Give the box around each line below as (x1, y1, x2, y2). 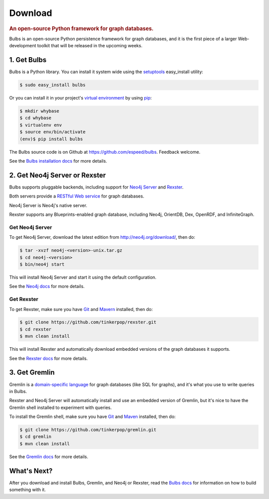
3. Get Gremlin (9, 368, 55, 377)
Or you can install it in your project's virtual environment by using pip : (9, 95, 152, 101)
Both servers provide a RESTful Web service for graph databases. (9, 193, 144, 199)
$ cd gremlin (19, 434, 52, 440)
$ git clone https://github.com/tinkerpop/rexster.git (19, 319, 156, 325)
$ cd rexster (19, 326, 52, 332)
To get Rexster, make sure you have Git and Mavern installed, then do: (9, 306, 153, 312)
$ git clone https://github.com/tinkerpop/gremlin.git (19, 427, 156, 433)
